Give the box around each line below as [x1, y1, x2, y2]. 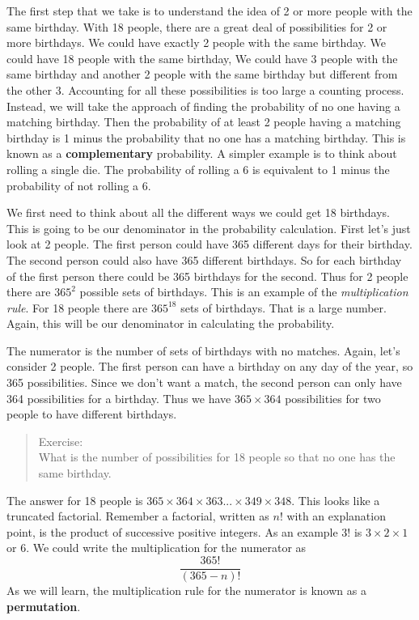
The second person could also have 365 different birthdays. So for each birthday [6, 251, 402, 268]
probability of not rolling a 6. [6, 176, 151, 193]
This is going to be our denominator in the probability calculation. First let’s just [6, 219, 411, 236]
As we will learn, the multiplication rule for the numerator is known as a [6, 582, 366, 599]
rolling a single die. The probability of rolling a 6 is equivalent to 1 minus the [6, 160, 390, 177]
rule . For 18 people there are [6, 299, 148, 316]
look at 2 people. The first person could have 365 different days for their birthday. [6, 236, 413, 253]
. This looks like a [291, 491, 380, 508]
